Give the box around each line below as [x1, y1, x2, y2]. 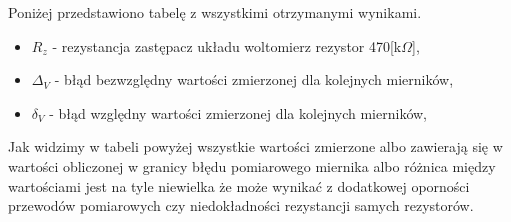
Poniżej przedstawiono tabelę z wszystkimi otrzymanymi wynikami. [8, 2, 422, 22]
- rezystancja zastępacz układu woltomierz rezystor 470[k [52, 35, 402, 56]
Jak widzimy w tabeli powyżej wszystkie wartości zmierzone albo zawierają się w [8, 136, 503, 157]
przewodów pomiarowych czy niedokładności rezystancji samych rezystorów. [8, 195, 474, 216]
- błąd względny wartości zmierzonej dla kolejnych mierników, [49, 102, 427, 123]
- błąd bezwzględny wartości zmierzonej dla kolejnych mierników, [54, 69, 454, 90]
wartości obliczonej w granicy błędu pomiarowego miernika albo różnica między [8, 155, 496, 176]
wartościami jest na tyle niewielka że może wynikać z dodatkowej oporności [8, 175, 470, 196]
